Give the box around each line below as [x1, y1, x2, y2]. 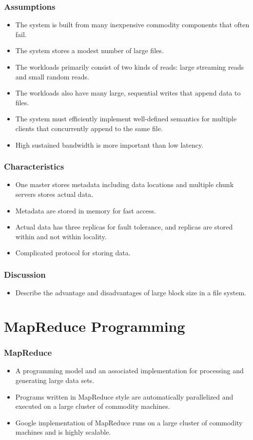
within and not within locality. [15, 231, 107, 241]
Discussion [4, 268, 46, 280]
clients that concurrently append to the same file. [15, 123, 163, 133]
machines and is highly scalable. [15, 427, 111, 437]
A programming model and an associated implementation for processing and [15, 365, 244, 376]
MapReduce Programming [4, 316, 185, 336]
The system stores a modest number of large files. [15, 45, 164, 56]
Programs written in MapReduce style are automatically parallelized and [15, 391, 234, 402]
